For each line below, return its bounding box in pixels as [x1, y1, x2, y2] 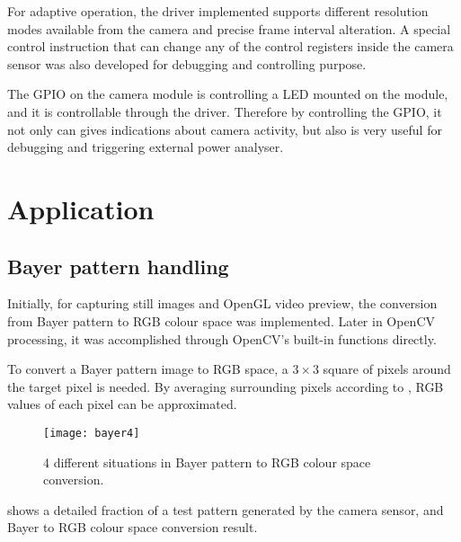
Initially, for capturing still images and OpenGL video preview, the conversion [7, 294, 438, 313]
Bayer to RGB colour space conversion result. [7, 518, 258, 537]
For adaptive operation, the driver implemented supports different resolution [7, 2, 429, 20]
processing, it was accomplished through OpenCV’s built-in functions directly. [7, 329, 437, 348]
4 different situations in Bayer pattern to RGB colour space [43, 452, 371, 471]
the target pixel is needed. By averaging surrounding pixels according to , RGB [7, 377, 444, 395]
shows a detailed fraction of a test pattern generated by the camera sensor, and [7, 500, 444, 519]
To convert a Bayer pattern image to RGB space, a [7, 360, 288, 378]
